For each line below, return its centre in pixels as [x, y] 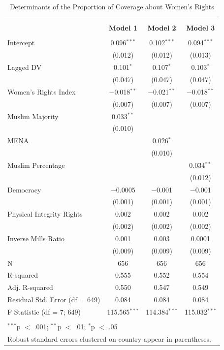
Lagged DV [25, 67]
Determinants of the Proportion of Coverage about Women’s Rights [112, 6]
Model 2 [162, 28]
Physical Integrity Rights [45, 214]
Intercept [21, 43]
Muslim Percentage [36, 165]
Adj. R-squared [30, 287]
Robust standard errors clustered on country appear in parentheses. [109, 338]
